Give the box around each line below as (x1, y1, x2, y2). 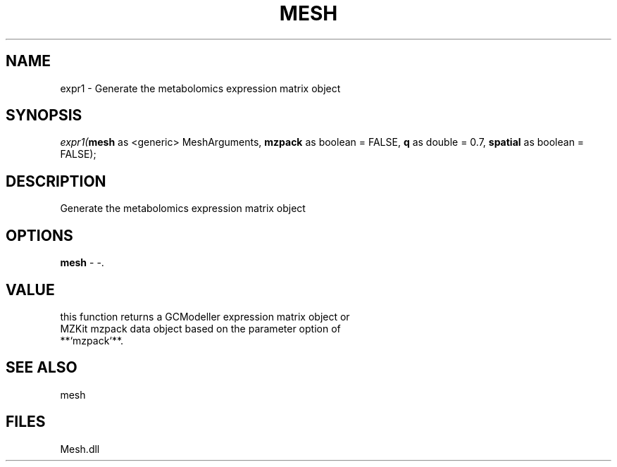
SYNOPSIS (6, 106, 82, 125)
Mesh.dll (60, 442, 100, 455)
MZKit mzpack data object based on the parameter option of (60, 322, 341, 335)
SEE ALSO (6, 359, 77, 377)
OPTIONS (6, 226, 73, 244)
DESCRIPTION (6, 172, 106, 190)
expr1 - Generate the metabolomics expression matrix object (60, 82, 341, 94)
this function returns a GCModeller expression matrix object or (60, 310, 350, 323)
